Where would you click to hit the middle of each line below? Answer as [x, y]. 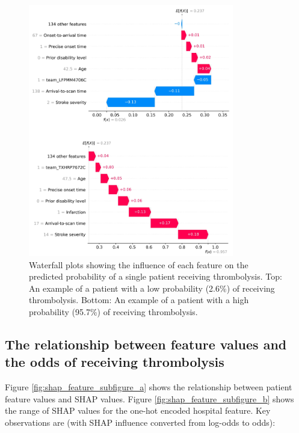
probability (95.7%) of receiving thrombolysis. [113, 311]
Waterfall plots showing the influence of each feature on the [139, 264]
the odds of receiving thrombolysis [115, 362]
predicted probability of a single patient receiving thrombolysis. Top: [156, 276]
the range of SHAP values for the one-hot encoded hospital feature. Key [138, 410]
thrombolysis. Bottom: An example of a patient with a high [139, 300]
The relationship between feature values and [146, 344]
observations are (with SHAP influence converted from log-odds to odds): [140, 422]
